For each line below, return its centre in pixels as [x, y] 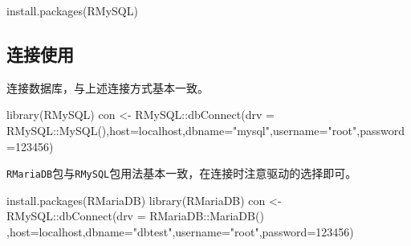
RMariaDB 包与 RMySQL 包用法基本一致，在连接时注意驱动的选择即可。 [182, 173]
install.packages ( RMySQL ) [72, 10]
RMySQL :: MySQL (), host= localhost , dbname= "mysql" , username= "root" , [183, 130]
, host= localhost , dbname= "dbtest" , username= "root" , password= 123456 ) [180, 232]
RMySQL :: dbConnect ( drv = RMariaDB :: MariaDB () [135, 216]
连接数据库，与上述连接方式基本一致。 [108, 87]
